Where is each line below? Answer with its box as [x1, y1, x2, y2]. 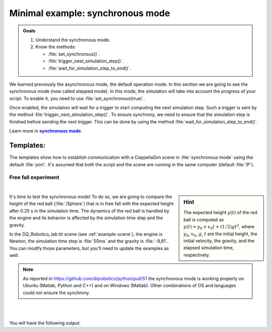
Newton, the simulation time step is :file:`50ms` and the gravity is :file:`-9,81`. [9, 238, 169, 244]
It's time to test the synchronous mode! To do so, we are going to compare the [9, 194, 172, 200]
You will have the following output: [9, 320, 81, 326]
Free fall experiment [9, 174, 60, 181]
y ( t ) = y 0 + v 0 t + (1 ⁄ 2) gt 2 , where [183, 223, 255, 231]
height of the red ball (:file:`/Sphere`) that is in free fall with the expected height [9, 201, 174, 207]
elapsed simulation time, [183, 245, 234, 251]
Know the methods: [35, 44, 76, 50]
